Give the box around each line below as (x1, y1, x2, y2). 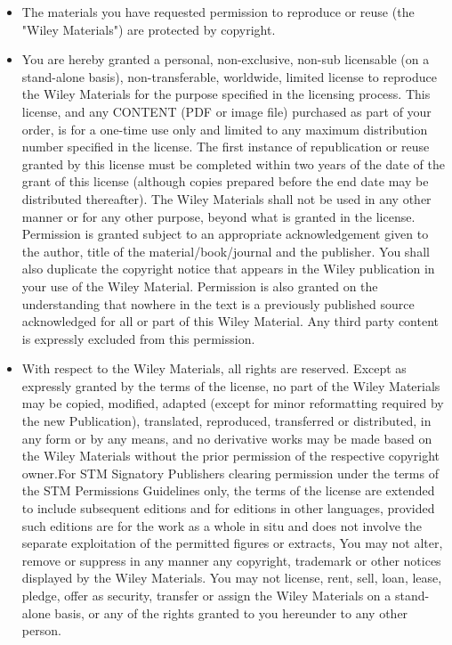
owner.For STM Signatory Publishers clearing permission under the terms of (21, 463, 439, 482)
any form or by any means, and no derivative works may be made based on (21, 429, 432, 447)
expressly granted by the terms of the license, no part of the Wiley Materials (21, 376, 440, 395)
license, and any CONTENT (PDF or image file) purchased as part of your (21, 102, 432, 120)
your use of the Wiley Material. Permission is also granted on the (21, 276, 378, 295)
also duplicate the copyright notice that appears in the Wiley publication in (21, 259, 435, 278)
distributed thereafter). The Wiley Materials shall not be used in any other (21, 189, 432, 208)
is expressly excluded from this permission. (21, 329, 255, 347)
